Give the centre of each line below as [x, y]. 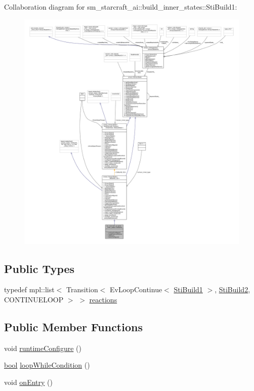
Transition [82, 289]
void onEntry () [28, 382]
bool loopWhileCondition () [47, 365]
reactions [103, 299]
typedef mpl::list [29, 289]
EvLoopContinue [136, 289]
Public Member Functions [73, 326]
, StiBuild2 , [232, 289]
